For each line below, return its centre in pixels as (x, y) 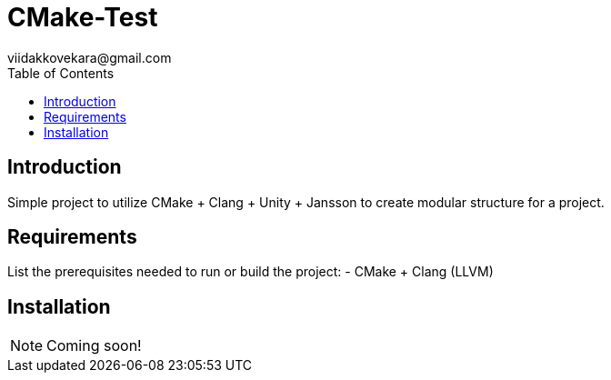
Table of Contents (61, 73)
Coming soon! (94, 346)
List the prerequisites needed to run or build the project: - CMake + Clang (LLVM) (250, 272)
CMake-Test (83, 17)
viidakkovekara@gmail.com (90, 57)
